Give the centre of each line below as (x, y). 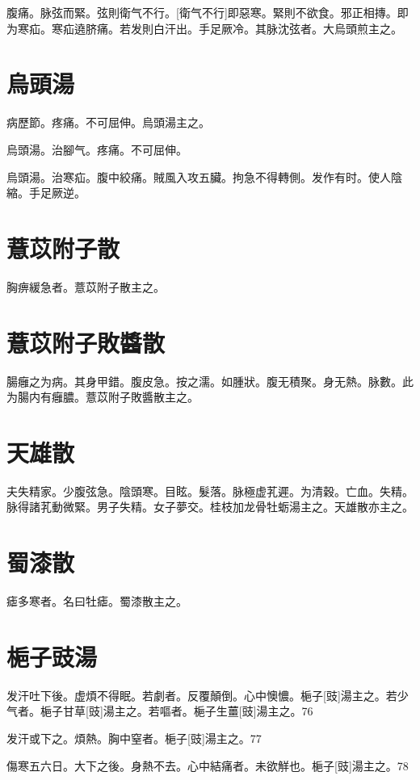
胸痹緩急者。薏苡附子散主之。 (86, 286)
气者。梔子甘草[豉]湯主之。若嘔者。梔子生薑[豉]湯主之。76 (160, 711)
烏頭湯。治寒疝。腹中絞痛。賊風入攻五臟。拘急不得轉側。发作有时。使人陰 (204, 176)
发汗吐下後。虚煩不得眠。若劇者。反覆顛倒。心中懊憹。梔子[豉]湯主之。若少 (208, 695)
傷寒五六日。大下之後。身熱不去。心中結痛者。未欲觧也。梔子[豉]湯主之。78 (208, 765)
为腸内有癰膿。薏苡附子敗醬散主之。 (103, 397)
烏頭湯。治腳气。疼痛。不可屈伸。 (97, 149)
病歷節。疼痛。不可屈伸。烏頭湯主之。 (108, 122)
